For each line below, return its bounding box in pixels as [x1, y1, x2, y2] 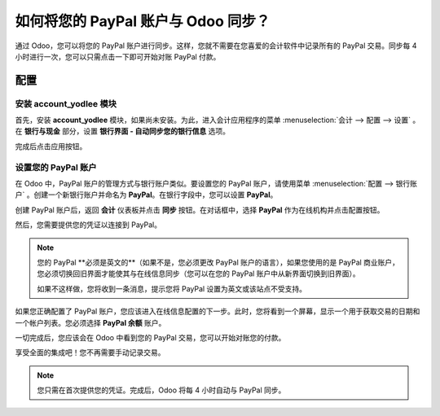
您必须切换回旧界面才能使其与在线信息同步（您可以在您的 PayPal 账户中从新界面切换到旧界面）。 [37, 269, 360, 278]
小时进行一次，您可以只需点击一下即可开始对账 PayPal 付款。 [15, 51, 221, 61]
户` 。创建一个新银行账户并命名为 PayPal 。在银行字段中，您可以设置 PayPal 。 [15, 190, 278, 199]
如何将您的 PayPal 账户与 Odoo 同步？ [15, 12, 271, 30]
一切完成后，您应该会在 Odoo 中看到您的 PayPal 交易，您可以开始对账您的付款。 [15, 332, 286, 342]
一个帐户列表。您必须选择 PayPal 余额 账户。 [15, 317, 166, 327]
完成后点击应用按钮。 [15, 141, 87, 151]
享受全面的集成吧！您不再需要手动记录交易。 [15, 348, 165, 357]
